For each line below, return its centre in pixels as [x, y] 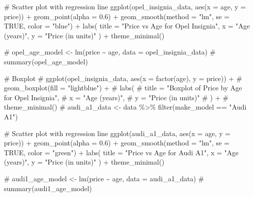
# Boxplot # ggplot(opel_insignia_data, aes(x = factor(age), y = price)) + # [123, 78]
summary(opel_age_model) [46, 61]
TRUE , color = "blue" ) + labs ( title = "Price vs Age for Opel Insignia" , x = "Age [127, 26]
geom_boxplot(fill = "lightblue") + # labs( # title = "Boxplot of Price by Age [123, 88]
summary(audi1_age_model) [48, 188]
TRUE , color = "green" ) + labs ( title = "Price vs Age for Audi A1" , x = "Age [121, 152]
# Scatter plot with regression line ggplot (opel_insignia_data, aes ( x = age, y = [125, 6]
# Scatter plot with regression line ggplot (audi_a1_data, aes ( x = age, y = [117, 133]
